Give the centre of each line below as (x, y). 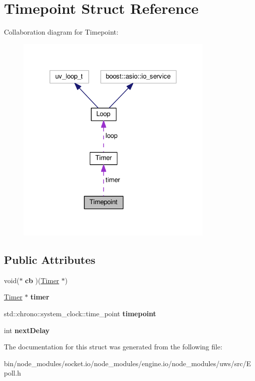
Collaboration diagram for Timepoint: (61, 32)
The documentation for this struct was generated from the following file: (113, 347)
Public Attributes (50, 259)
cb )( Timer (42, 280)
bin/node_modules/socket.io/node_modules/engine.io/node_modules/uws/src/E (127, 363)
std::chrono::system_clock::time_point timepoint (80, 313)
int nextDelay (27, 330)
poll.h (13, 373)
